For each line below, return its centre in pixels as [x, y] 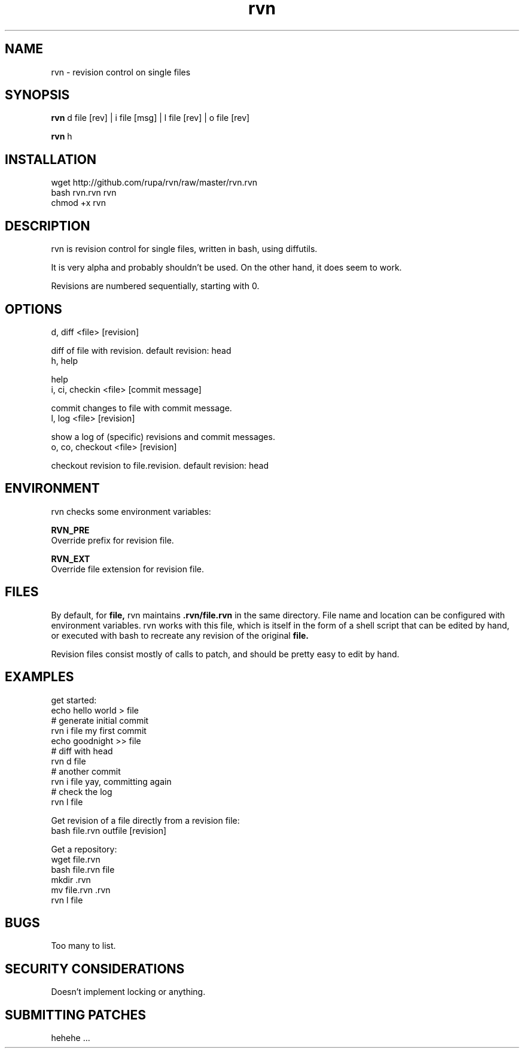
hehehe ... [71, 1038]
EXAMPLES [39, 677]
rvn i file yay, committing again [111, 781]
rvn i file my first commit [99, 730]
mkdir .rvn [71, 879]
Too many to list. [83, 946]
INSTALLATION [51, 159]
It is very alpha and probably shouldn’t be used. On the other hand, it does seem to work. [226, 268]
